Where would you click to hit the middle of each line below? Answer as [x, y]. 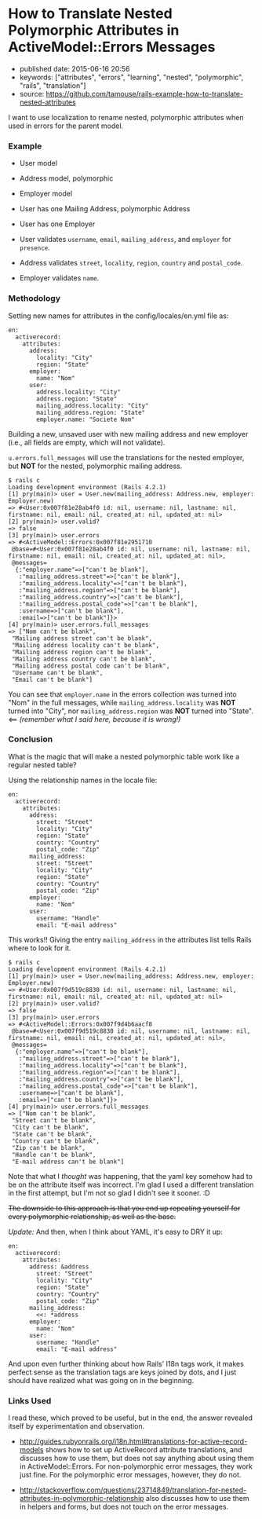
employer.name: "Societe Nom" [86, 419]
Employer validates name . [59, 278]
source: [32, 93]
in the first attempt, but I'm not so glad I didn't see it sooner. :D [109, 1193]
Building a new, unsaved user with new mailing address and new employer [128, 434]
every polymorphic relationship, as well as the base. [92, 1216]
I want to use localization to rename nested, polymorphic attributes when [126, 117]
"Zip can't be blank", [49, 1147]
